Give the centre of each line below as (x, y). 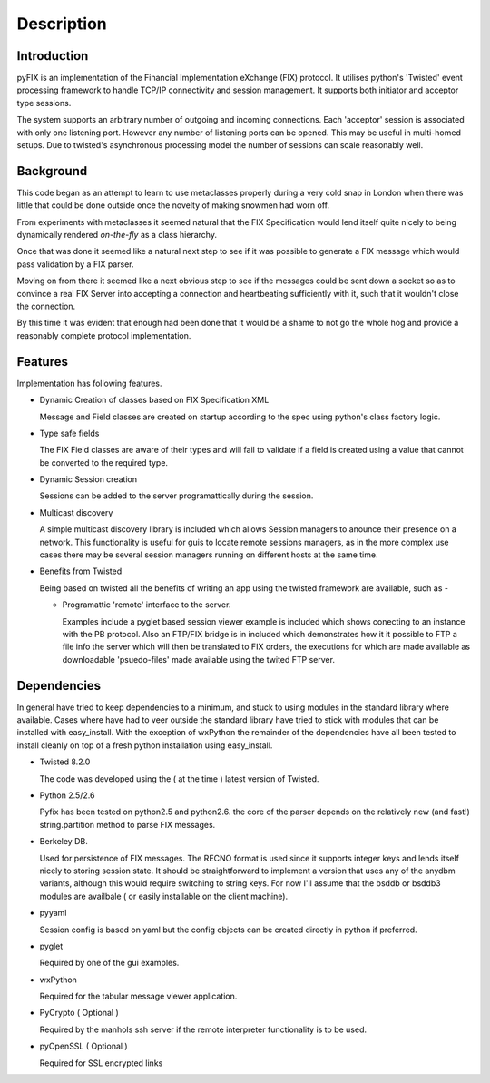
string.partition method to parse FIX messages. (127, 824)
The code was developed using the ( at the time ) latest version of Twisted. (179, 778)
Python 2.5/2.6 (67, 795)
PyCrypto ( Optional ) (79, 1013)
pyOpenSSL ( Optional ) (83, 1046)
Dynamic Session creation (88, 479)
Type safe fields (69, 433)
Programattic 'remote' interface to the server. (147, 605)
